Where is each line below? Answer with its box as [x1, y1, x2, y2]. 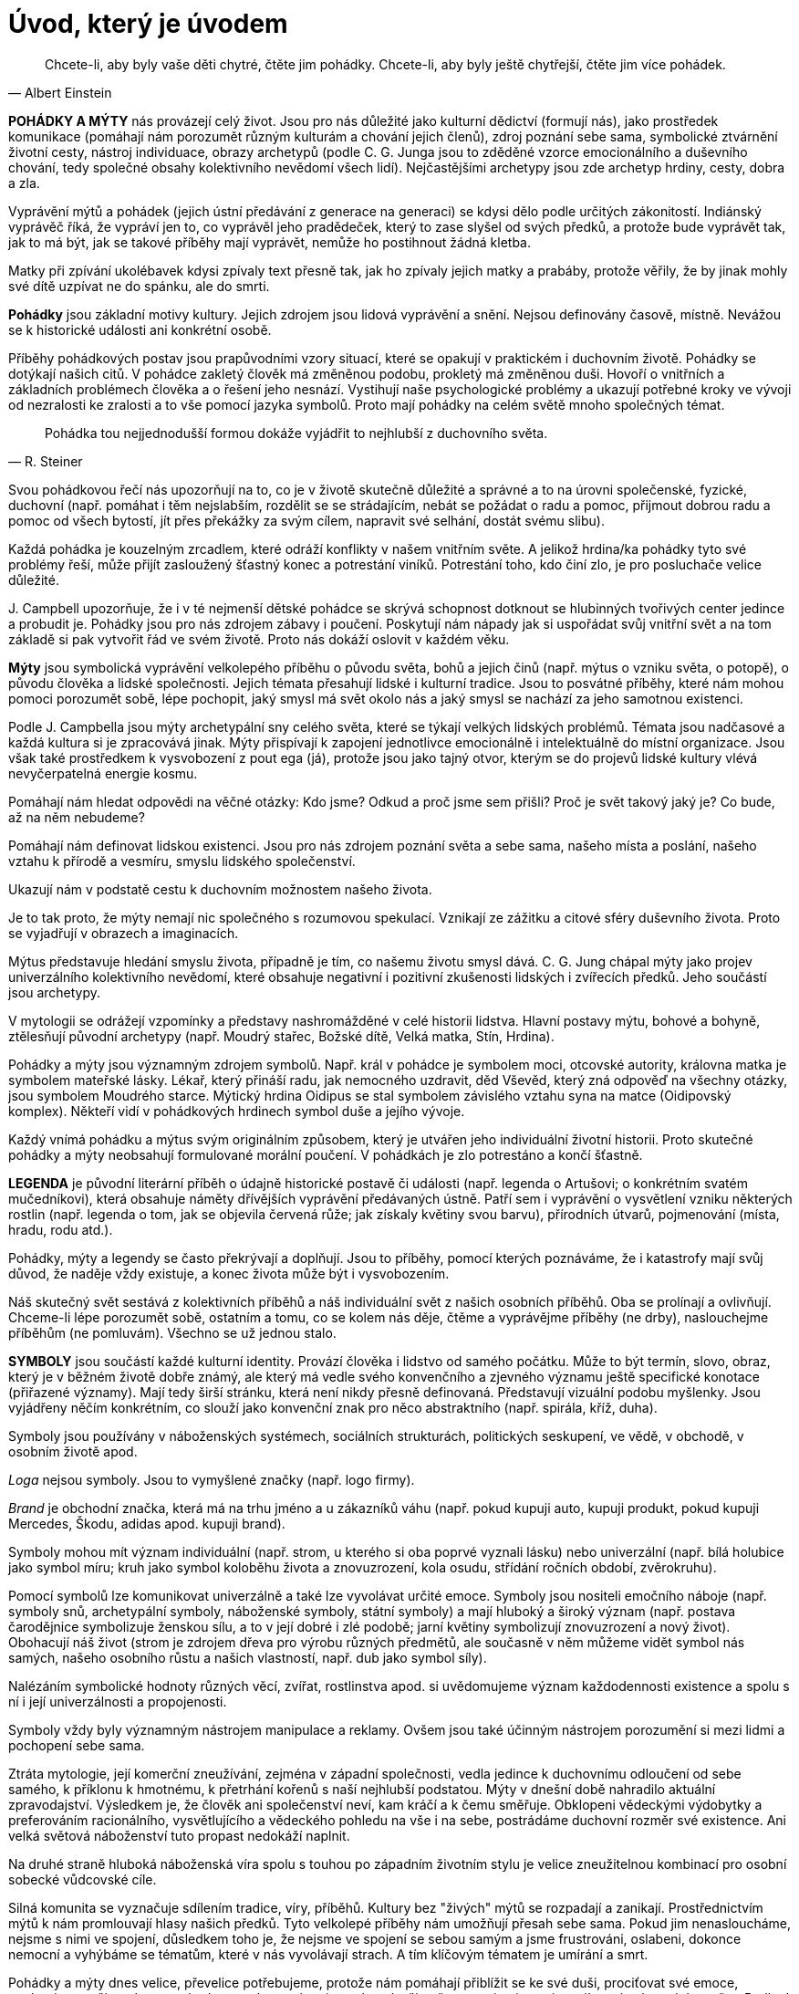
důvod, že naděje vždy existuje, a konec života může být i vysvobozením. [8, 1265, 450, 1281]
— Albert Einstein [8, 84, 112, 100]
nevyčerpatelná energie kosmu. [8, 765, 198, 781]
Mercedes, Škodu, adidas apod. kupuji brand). [8, 1515, 285, 1531]
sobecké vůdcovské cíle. [8, 1871, 157, 1887]
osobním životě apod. [8, 1443, 138, 1459]
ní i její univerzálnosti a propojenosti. [8, 1693, 227, 1709]
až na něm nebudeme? [8, 809, 145, 825]
